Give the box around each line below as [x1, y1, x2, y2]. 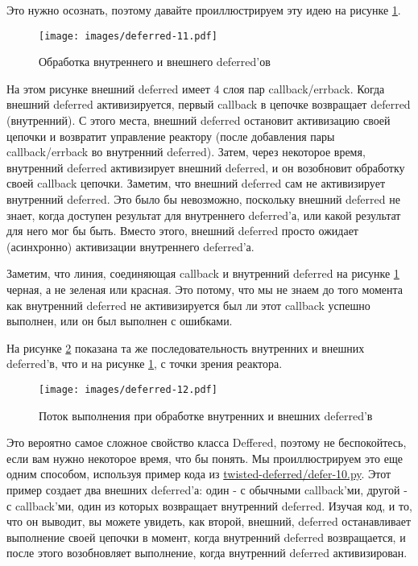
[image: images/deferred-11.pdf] [39, 30, 217, 42]
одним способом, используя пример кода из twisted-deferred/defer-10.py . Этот [6, 465, 391, 482]
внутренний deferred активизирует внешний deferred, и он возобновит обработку [6, 159, 405, 176]
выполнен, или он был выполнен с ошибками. [6, 312, 233, 329]
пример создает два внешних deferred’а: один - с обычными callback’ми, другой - [6, 481, 408, 498]
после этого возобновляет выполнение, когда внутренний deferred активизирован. [6, 544, 408, 561]
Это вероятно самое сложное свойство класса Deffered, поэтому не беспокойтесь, [6, 434, 407, 451]
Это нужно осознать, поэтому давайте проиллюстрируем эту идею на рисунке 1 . [6, 2, 401, 18]
